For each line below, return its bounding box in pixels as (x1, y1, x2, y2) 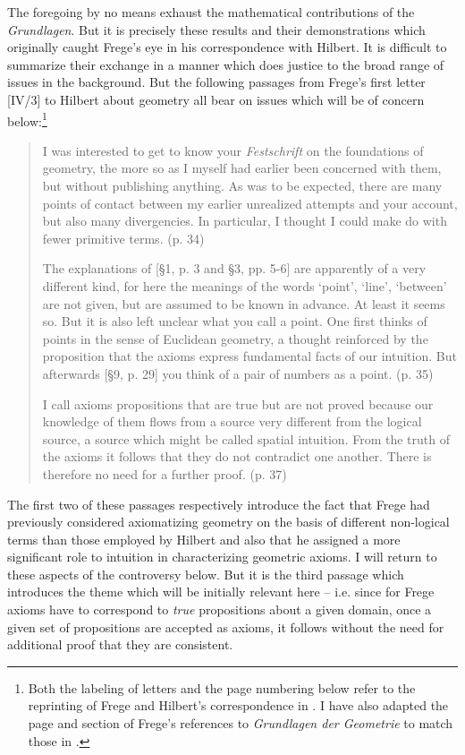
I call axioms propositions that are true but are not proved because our (42, 394, 434, 413)
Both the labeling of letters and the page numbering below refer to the (28, 678, 416, 697)
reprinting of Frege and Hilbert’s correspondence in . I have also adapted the (28, 696, 449, 715)
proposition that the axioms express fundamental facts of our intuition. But (42, 347, 457, 365)
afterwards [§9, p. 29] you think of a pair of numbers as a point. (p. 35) (42, 364, 434, 382)
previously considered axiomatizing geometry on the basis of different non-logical (7, 512, 450, 531)
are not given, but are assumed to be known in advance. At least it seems (42, 294, 445, 313)
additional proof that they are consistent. (7, 635, 233, 654)
